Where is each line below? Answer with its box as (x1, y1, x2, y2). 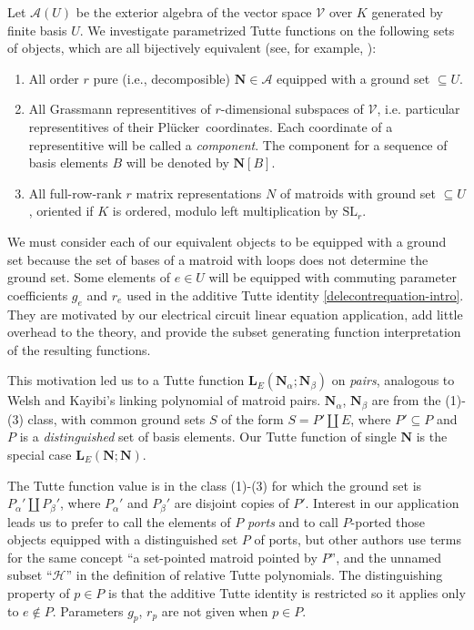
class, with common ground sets (27, 409, 206, 428)
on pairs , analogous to (331, 371, 455, 390)
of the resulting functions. (7, 340, 151, 359)
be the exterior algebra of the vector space (76, 3, 312, 21)
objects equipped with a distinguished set (7, 530, 238, 549)
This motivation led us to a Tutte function (7, 371, 245, 390)
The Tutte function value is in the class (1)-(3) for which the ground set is (7, 475, 422, 494)
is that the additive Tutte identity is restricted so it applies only (108, 583, 466, 602)
